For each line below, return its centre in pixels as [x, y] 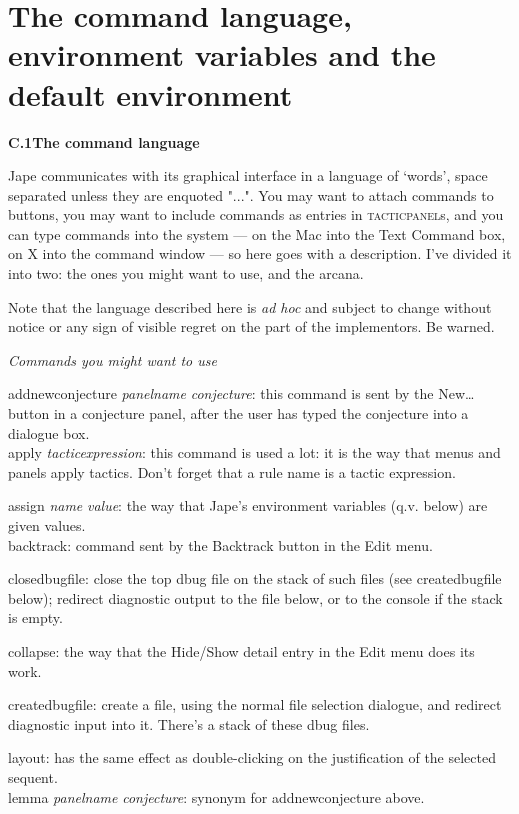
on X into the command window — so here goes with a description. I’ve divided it [260, 253]
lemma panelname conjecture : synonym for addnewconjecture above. [216, 796]
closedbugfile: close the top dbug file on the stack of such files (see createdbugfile [255, 578]
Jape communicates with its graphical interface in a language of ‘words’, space [248, 175]
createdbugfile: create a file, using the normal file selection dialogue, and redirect [255, 704]
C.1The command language [104, 141]
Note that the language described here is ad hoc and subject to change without [250, 306]
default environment [150, 93]
